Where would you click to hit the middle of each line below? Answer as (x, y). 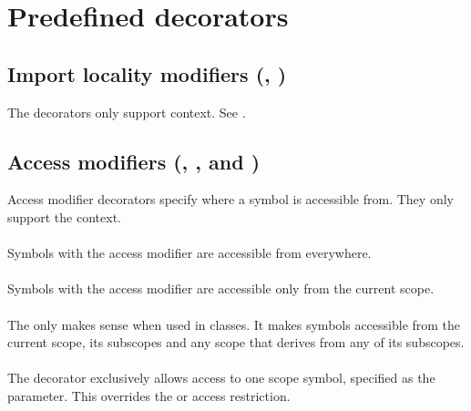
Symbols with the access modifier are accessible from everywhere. (189, 253)
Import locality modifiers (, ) (147, 73)
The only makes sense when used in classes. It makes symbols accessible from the (234, 324)
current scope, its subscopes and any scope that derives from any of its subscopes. (236, 342)
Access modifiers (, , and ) (134, 161)
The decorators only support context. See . (127, 112)
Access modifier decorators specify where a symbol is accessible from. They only (230, 199)
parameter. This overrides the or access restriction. (149, 395)
